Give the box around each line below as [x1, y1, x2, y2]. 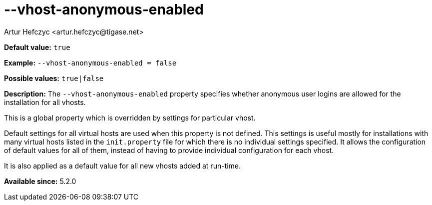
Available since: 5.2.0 [4, 176, 76, 185]
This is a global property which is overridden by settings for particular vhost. [4, 113, 256, 122]
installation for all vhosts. [4, 97, 86, 106]
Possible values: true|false [4, 73, 104, 82]
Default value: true [4, 42, 70, 51]
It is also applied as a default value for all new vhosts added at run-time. [4, 161, 241, 170]
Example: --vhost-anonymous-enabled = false [4, 58, 177, 67]
